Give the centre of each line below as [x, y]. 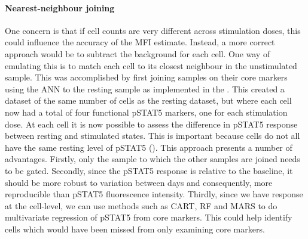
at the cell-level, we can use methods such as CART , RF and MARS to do [141, 205]
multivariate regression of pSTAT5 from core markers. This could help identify [149, 217]
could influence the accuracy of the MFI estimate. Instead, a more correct [140, 42]
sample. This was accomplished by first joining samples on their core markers [146, 77]
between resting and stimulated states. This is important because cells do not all [153, 136]
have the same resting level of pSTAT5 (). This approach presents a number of [149, 147]
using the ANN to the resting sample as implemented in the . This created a [145, 89]
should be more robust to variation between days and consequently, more [139, 182]
